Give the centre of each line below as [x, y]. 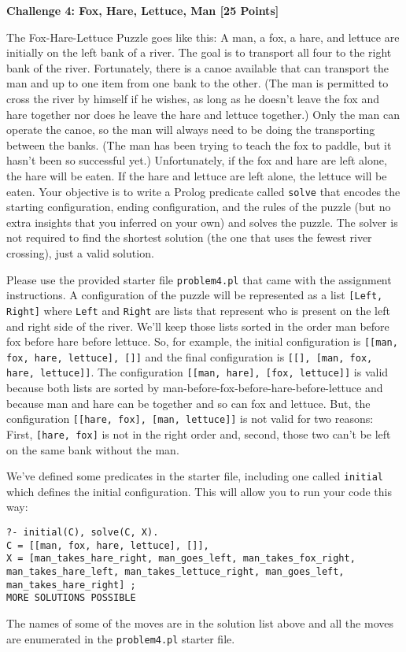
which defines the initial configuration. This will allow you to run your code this [199, 491]
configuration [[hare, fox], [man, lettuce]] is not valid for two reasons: [190, 419]
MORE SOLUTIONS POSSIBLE [71, 598]
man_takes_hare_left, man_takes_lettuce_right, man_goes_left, [175, 572]
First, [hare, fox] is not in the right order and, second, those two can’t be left [199, 433]
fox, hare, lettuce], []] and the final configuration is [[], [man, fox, [190, 356]
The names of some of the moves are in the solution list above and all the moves [200, 622]
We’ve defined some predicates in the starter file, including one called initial [195, 476]
